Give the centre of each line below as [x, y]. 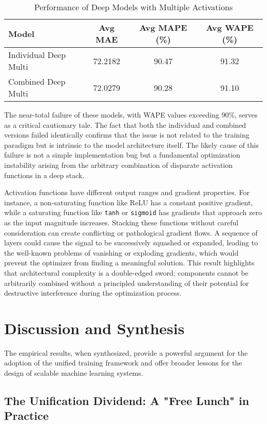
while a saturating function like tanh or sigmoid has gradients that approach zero [133, 212]
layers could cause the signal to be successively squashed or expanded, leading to [131, 243]
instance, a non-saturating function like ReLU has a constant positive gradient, [129, 202]
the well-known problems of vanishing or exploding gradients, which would [121, 252]
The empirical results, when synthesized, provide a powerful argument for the [126, 352]
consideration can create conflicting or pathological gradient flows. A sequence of [131, 232]
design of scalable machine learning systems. [74, 373]
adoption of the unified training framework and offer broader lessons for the [123, 363]
